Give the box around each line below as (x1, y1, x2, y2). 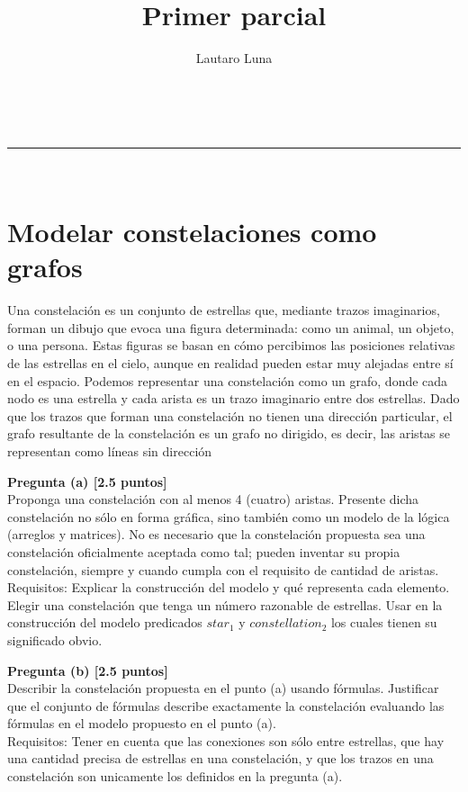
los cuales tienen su (330, 613, 437, 632)
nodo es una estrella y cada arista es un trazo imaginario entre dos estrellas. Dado (7, 389, 460, 408)
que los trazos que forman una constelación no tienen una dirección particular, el (7, 406, 453, 425)
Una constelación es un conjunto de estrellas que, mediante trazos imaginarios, (7, 301, 440, 319)
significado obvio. (7, 630, 103, 649)
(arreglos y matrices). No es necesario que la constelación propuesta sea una (7, 525, 426, 544)
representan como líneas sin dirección (7, 441, 212, 460)
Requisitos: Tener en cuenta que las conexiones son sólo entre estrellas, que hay (7, 731, 445, 750)
